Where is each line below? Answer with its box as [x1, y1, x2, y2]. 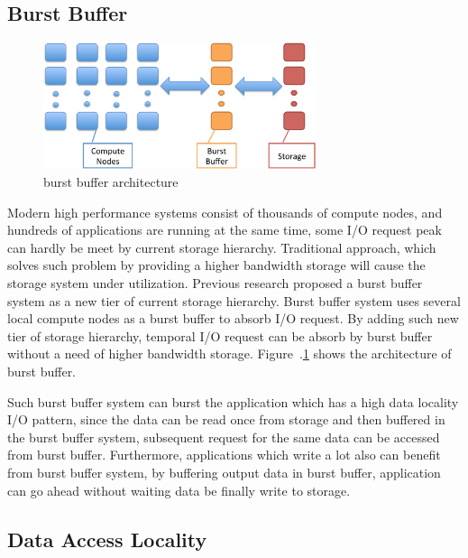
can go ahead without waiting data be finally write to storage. [7, 480, 351, 499]
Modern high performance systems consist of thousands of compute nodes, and [7, 202, 443, 221]
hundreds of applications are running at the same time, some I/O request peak [7, 220, 442, 239]
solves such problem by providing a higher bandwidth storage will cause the [7, 256, 426, 274]
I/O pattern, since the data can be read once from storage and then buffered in [7, 410, 445, 429]
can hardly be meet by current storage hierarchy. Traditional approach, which [7, 237, 436, 256]
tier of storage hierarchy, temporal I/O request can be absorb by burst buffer [7, 326, 433, 345]
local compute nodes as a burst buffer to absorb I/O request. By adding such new [7, 309, 459, 328]
